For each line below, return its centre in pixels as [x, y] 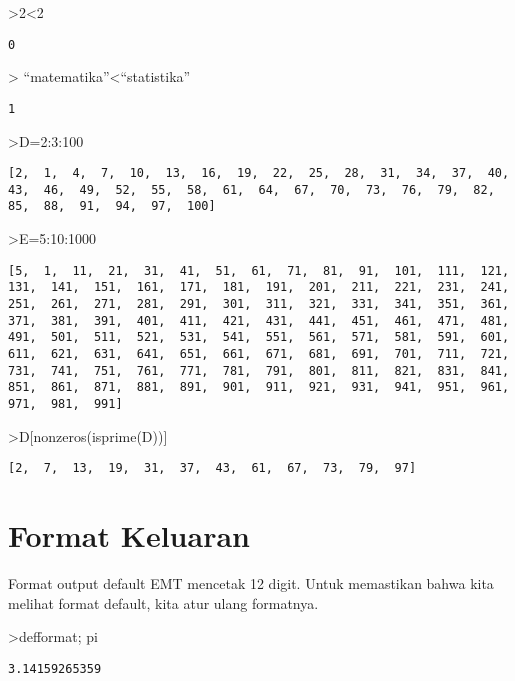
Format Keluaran [129, 535]
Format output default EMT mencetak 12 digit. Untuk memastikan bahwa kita [251, 582]
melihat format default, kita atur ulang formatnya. [163, 602]
